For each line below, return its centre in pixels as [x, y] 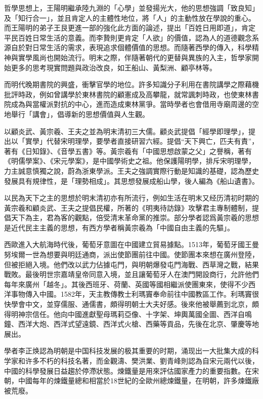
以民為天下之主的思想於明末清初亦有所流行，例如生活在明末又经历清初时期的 [131, 198]
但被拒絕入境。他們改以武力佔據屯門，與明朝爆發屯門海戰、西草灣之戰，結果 [131, 264]
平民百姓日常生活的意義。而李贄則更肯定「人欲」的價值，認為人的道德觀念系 [131, 37]
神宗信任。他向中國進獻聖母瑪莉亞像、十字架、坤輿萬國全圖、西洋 [128, 314]
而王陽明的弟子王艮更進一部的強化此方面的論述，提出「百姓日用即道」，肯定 [130, 28]
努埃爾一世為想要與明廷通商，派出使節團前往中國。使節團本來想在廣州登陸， [131, 254]
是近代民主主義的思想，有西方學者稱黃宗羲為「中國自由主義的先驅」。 [119, 227]
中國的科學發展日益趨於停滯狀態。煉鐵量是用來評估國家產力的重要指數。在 [128, 370]
